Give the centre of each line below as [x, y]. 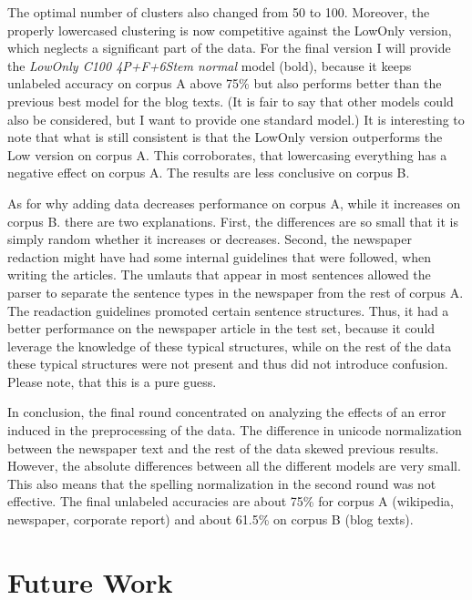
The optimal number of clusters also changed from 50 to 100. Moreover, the [219, 12]
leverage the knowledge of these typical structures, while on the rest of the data [230, 346]
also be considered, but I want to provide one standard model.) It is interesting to [236, 119]
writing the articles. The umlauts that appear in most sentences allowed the [219, 275]
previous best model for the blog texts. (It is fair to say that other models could [231, 101]
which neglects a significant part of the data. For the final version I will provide [229, 48]
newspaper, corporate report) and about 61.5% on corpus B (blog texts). [210, 519]
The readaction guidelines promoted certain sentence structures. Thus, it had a [228, 310]
